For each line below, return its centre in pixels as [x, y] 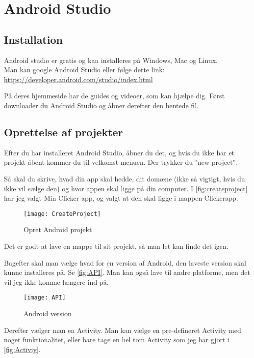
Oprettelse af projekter [63, 132]
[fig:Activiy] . [22, 349]
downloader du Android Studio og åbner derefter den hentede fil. [101, 105]
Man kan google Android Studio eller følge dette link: [84, 70]
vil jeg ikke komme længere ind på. [56, 282]
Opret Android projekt [58, 229]
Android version [48, 313]
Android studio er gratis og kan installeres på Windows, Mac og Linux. [111, 60]
